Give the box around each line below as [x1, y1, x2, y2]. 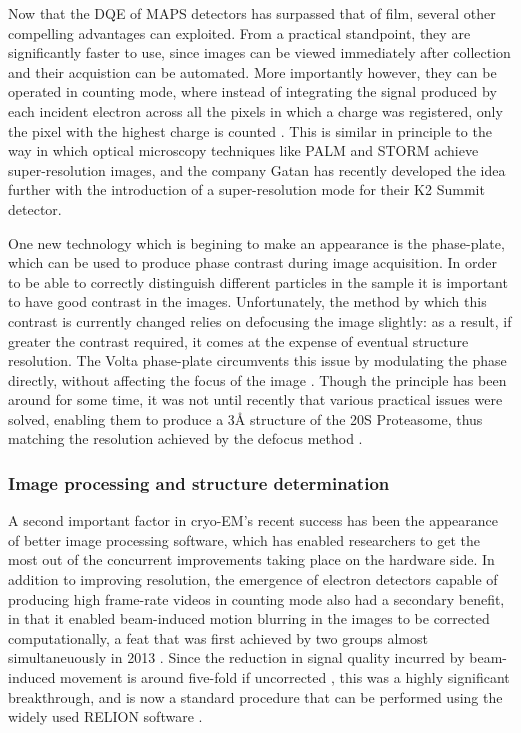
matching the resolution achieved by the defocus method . [8, 428, 363, 449]
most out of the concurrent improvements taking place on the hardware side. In [8, 549, 495, 570]
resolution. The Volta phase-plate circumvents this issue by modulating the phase [8, 350, 507, 371]
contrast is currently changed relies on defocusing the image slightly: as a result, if [8, 310, 512, 331]
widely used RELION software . [8, 706, 203, 727]
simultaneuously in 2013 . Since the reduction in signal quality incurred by [8, 647, 465, 668]
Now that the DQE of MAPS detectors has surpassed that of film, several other [8, 3, 496, 23]
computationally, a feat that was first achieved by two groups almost [8, 627, 428, 648]
